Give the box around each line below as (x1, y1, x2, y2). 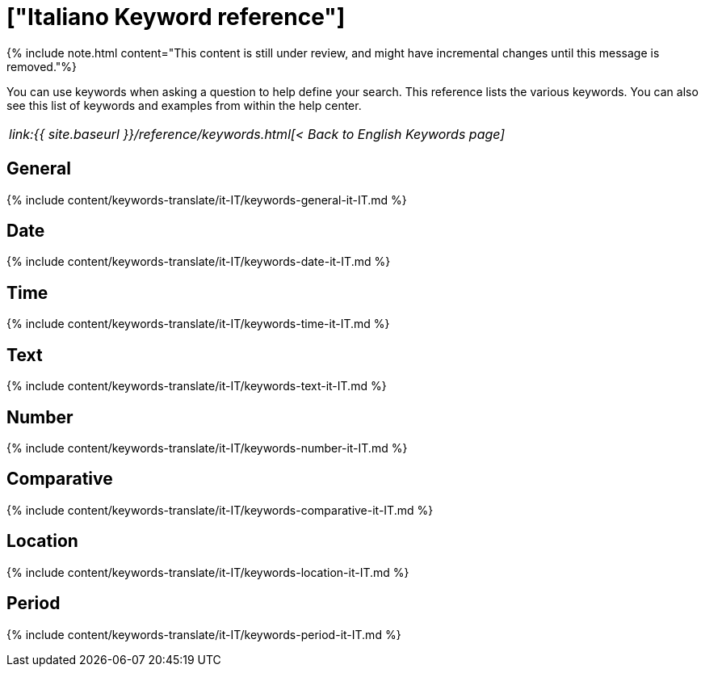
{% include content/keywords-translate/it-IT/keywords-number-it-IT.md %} (6, 440, 408, 455)
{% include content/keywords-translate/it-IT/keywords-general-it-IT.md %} (6, 192, 407, 207)
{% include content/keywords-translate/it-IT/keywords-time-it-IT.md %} (6, 317, 390, 331)
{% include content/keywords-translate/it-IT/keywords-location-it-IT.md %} (6, 565, 409, 579)
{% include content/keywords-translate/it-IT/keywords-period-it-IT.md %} (6, 627, 401, 641)
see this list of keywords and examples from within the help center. (6, 98, 362, 112)
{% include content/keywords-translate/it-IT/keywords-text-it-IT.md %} (6, 379, 387, 393)
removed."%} (6, 59, 78, 74)
